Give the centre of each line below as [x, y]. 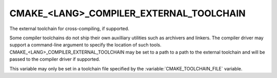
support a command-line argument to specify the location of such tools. [85, 45]
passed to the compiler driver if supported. [55, 59]
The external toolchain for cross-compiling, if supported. [69, 29]
